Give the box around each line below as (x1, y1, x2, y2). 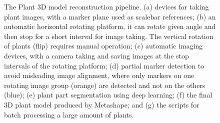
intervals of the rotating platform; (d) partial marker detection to (4, 60, 204, 70)
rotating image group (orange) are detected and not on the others (4, 79, 205, 90)
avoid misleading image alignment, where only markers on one (4, 70, 194, 80)
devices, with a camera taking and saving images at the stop (4, 50, 189, 60)
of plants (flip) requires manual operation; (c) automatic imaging (4, 40, 203, 51)
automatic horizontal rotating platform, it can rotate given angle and (4, 21, 216, 31)
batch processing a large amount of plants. (4, 109, 134, 119)
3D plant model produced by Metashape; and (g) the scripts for (4, 99, 199, 109)
